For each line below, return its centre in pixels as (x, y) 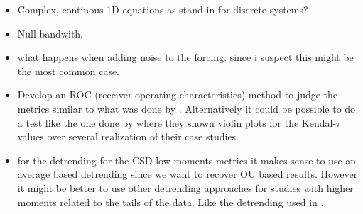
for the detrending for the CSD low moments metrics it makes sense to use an (187, 160)
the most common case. (69, 71)
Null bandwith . (50, 33)
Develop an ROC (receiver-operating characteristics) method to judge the (178, 95)
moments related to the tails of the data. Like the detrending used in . (170, 202)
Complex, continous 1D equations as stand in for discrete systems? (163, 9)
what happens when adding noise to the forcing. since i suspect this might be (185, 57)
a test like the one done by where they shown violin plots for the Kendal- (177, 122)
